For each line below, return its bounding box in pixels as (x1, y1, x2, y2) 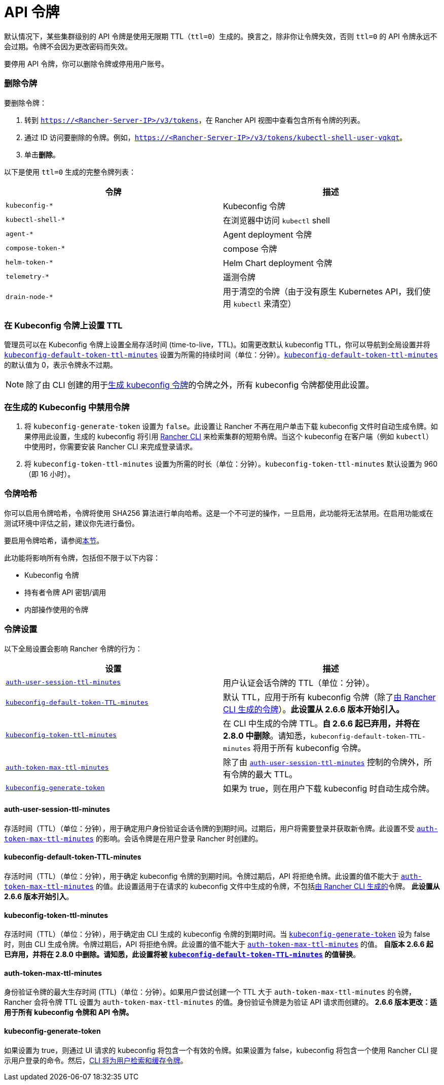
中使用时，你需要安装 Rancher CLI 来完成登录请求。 (24, 442, 197, 451)
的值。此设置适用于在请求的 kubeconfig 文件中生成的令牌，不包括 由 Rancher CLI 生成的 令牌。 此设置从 (95, 881, 440, 891)
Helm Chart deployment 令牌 (223, 257, 332, 268)
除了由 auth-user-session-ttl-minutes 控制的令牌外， (223, 757, 424, 767)
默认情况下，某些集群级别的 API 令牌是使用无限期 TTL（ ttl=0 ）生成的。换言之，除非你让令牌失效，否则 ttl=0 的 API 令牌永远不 (4, 31, 437, 41)
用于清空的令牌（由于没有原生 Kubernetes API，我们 (223, 286, 423, 297)
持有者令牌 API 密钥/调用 (24, 587, 106, 597)
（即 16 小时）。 (24, 470, 75, 478)
